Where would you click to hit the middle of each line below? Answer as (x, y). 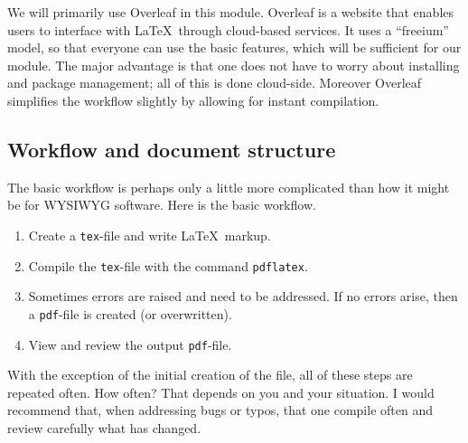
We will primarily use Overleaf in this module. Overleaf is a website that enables (231, 12)
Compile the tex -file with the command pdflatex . (168, 265)
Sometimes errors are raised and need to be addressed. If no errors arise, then (243, 296)
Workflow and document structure (172, 149)
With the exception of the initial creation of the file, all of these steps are (210, 375)
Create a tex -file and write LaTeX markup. (150, 235)
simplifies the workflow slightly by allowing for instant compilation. (193, 100)
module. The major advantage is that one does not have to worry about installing (234, 65)
